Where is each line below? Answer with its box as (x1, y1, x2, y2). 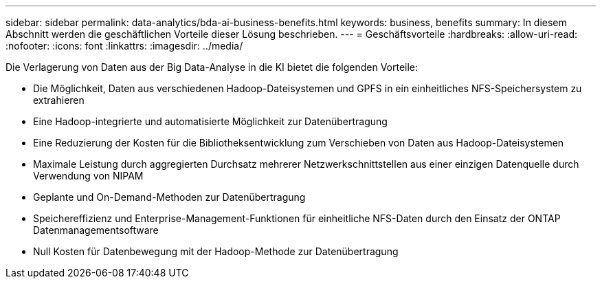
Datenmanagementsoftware (33, 224, 159, 236)
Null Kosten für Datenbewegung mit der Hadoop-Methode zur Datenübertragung (33, 245, 399, 257)
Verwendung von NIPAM (33, 170, 144, 182)
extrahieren (33, 94, 85, 106)
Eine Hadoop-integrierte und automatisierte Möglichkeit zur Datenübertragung (33, 116, 388, 127)
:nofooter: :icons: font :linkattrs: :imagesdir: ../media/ (5, 40, 243, 52)
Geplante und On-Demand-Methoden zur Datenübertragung (33, 191, 306, 203)
